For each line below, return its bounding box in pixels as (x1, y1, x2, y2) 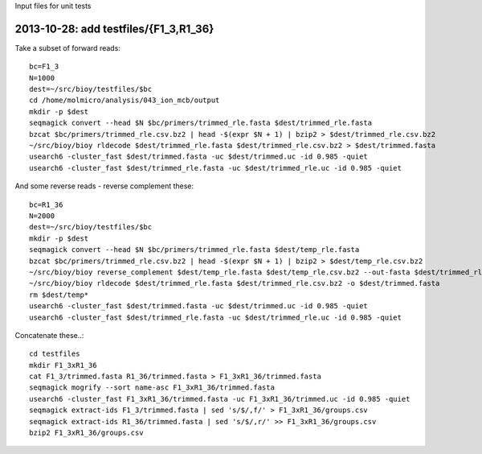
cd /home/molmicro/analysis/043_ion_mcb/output (29, 96, 220, 105)
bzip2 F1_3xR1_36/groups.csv (29, 428, 144, 438)
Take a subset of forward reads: (14, 43, 120, 52)
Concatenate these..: (14, 330, 84, 340)
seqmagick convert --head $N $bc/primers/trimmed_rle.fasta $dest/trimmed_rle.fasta (29, 118, 373, 128)
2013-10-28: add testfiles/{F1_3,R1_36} (14, 22, 214, 35)
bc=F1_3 (29, 62, 59, 72)
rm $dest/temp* (29, 290, 89, 299)
